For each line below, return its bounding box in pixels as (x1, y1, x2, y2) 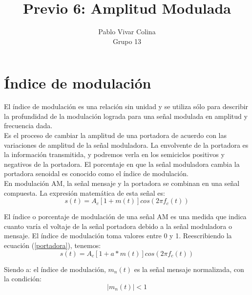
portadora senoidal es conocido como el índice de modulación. (4, 168, 189, 179)
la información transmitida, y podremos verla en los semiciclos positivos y (4, 149, 225, 159)
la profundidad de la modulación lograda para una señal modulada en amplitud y (4, 111, 248, 121)
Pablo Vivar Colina (98, 26, 156, 37)
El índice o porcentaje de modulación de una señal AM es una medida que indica (4, 211, 247, 222)
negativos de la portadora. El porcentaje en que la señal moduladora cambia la (4, 159, 240, 169)
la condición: (4, 273, 42, 284)
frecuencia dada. (4, 120, 53, 131)
